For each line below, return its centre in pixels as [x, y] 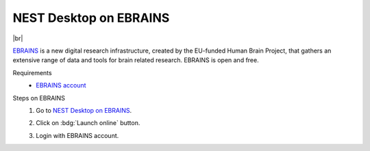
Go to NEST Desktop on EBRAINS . [84, 110]
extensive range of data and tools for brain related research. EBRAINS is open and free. [136, 60]
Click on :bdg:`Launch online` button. [88, 123]
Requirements [32, 72]
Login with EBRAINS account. [77, 135]
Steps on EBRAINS [39, 98]
